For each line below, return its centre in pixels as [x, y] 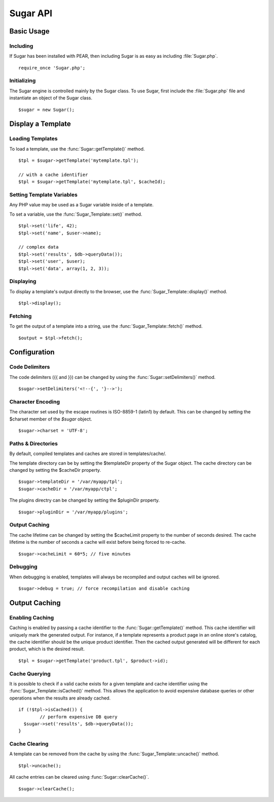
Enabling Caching [32, 617]
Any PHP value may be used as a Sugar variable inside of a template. [81, 205]
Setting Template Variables [44, 195]
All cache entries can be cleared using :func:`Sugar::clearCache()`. [79, 777]
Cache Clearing [29, 744]
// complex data [39, 247]
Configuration [32, 352]
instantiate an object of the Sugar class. [51, 98]
